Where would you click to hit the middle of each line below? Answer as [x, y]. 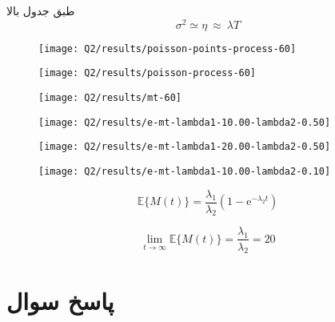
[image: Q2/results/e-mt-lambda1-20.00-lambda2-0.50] [185, 147]
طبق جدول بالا [41, 10]
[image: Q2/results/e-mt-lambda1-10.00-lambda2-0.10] [185, 171]
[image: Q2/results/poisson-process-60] [148, 73]
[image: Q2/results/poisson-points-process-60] [167, 48]
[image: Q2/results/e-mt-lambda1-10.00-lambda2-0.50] [185, 122]
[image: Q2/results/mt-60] [110, 97]
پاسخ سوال [60, 300]
